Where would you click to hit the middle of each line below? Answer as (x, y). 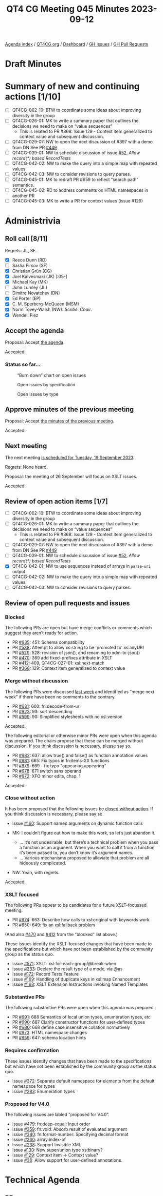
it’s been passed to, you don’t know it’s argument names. (76, 853)
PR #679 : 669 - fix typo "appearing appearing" (59, 766)
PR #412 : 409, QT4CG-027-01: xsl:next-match (58, 663)
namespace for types (33, 1086)
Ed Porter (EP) (26, 299)
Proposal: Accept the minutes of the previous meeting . (60, 421)
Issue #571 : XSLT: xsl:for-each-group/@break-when (64, 964)
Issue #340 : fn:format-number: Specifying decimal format (70, 1135)
